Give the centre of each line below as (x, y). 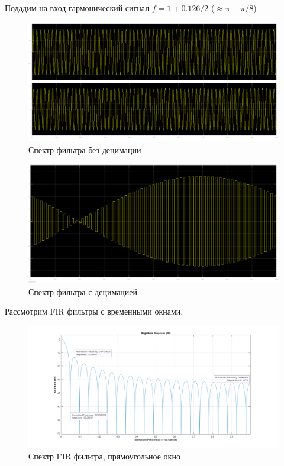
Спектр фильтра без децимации (85, 149)
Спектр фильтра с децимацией (83, 291)
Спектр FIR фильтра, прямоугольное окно (104, 456)
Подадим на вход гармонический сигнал (77, 8)
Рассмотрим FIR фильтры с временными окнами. (94, 311)
